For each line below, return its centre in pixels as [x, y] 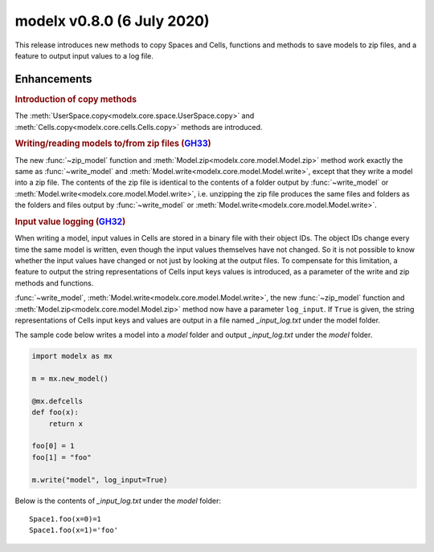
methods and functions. [54, 283]
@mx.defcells [57, 401]
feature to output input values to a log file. [84, 55]
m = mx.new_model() [70, 379]
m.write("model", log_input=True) [100, 480]
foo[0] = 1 [53, 446]
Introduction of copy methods [76, 99]
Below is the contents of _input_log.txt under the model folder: [118, 501]
